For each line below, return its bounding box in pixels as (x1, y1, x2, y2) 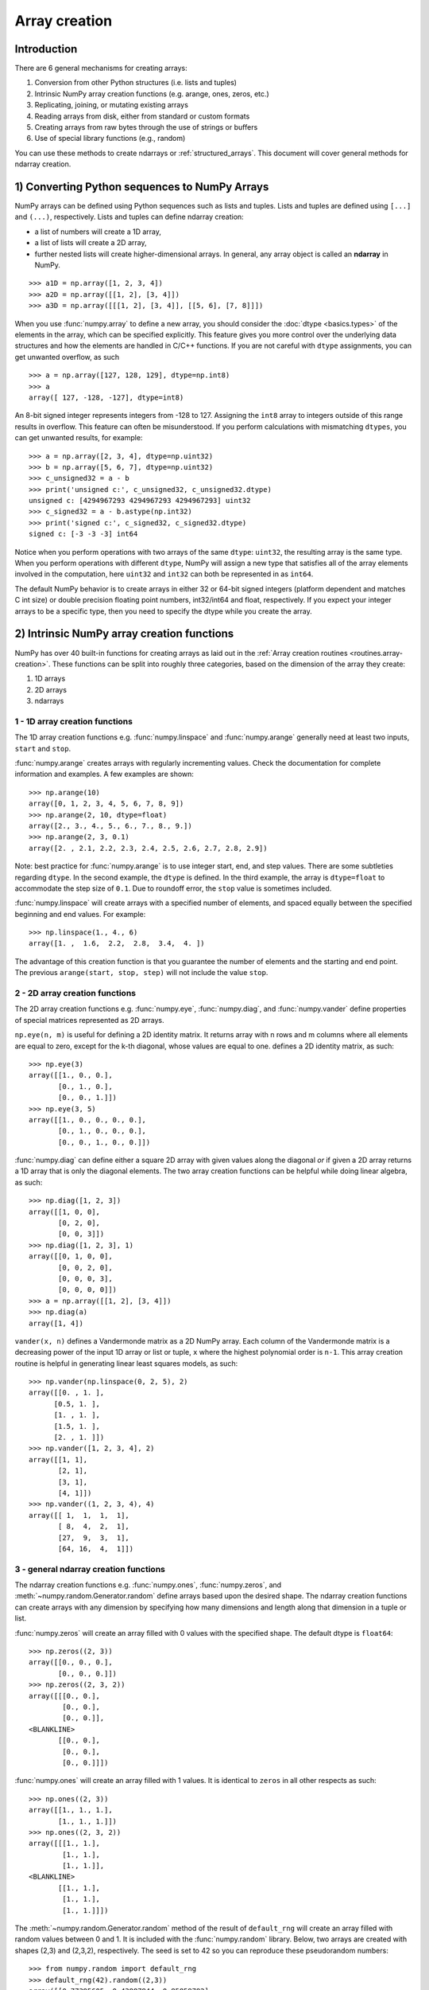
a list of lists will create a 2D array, (34, 238, 147, 248)
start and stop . (14, 743, 71, 753)
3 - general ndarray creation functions (14, 1563, 166, 1574)
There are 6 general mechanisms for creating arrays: (14, 64, 187, 73)
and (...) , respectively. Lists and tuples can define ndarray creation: (14, 212, 244, 222)
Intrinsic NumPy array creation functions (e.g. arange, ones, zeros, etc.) (34, 88, 269, 99)
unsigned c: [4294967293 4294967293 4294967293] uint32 (29, 496, 251, 505)
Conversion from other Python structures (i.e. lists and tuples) (34, 78, 238, 88)
